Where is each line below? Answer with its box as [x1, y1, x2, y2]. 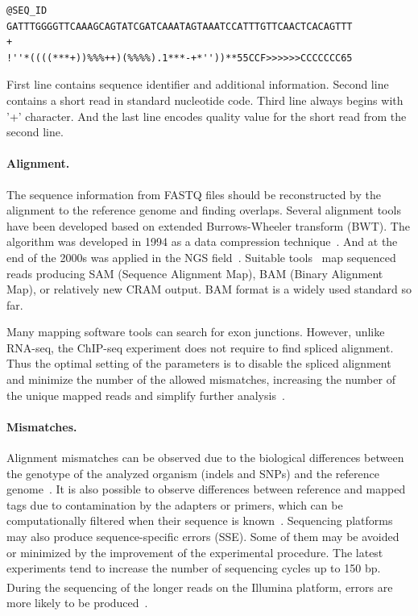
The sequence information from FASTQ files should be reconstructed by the [6, 185, 381, 202]
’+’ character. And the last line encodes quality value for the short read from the [6, 107, 407, 124]
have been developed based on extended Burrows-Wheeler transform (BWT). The [6, 217, 410, 234]
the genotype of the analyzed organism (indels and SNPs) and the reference [6, 464, 379, 481]
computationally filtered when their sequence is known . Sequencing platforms [6, 512, 393, 529]
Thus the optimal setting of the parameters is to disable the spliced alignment [6, 355, 391, 372]
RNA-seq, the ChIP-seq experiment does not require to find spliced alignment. [6, 339, 394, 356]
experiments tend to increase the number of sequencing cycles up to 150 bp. [6, 560, 381, 576]
